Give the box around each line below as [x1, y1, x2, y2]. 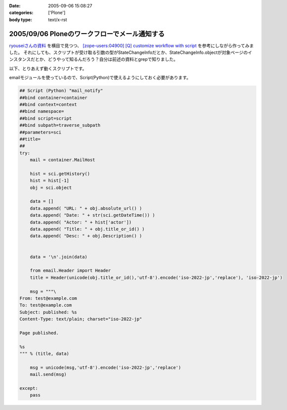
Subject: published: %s [19, 309, 78, 315]
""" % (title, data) [19, 351, 69, 357]
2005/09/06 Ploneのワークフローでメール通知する [9, 30, 165, 38]
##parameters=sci [19, 129, 62, 135]
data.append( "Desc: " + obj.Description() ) [30, 233, 142, 239]
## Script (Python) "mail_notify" [19, 88, 103, 93]
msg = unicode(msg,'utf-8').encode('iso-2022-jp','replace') [30, 364, 181, 370]
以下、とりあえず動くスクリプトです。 [9, 65, 87, 71]
